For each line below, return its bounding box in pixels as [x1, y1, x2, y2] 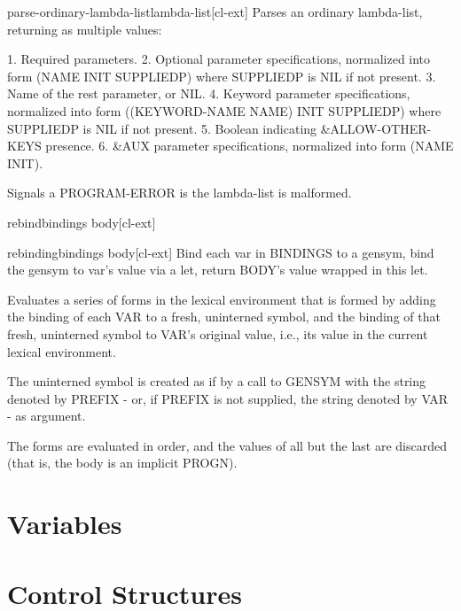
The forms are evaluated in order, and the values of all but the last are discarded [7, 436, 447, 454]
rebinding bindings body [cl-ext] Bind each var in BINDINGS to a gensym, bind [7, 243, 434, 261]
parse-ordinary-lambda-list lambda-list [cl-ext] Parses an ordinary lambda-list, [7, 3, 423, 20]
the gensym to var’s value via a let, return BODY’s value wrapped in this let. [7, 260, 428, 279]
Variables [7, 506, 122, 542]
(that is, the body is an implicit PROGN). [7, 453, 238, 472]
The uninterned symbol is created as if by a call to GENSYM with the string [7, 372, 426, 391]
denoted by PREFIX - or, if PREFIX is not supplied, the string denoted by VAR [7, 389, 449, 407]
